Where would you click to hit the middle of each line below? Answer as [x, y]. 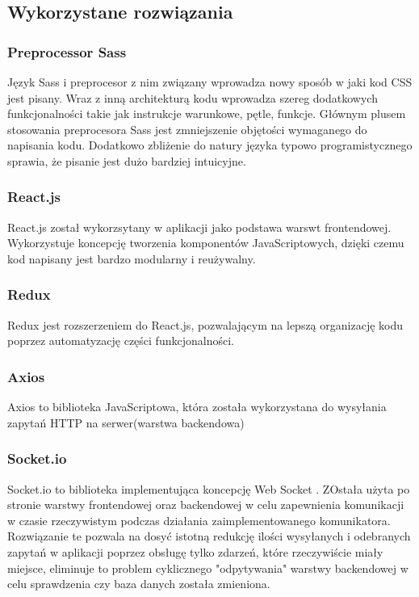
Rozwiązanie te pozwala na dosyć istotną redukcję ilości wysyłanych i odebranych [209, 536]
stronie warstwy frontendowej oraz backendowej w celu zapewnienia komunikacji [206, 505]
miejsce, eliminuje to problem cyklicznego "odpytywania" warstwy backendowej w [208, 568]
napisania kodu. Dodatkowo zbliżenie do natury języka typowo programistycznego [210, 145]
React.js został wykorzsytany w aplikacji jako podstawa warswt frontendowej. [199, 227]
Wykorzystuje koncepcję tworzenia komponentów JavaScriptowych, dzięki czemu [206, 243]
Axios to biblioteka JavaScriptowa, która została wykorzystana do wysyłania [197, 407]
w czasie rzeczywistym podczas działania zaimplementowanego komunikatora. [199, 520]
